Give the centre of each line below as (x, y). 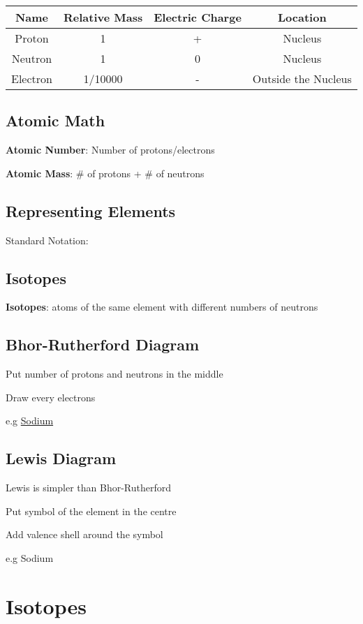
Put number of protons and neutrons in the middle (114, 374)
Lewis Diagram (61, 458)
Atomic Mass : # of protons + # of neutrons (105, 173)
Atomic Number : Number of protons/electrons (110, 150)
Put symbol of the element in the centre (91, 511)
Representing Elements (91, 210)
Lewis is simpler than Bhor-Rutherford (89, 488)
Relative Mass (103, 17)
